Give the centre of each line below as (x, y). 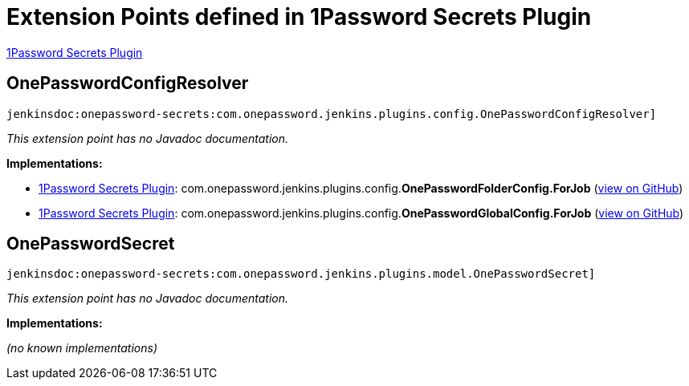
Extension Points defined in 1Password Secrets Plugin (299, 17)
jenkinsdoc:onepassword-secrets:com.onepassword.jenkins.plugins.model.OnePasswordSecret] (301, 274)
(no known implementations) (82, 348)
